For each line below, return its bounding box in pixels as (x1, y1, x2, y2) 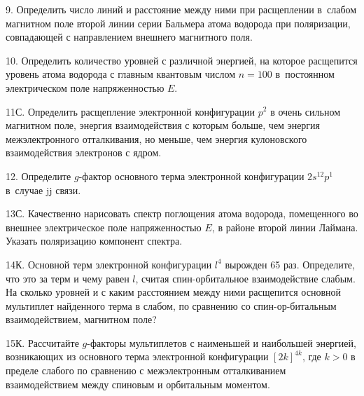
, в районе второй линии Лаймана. (211, 219, 358, 234)
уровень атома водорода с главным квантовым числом (6, 67, 236, 81)
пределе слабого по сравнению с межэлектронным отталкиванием (6, 363, 286, 378)
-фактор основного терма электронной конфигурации (78, 168, 304, 183)
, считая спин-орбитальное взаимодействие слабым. (135, 271, 356, 285)
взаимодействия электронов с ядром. (6, 145, 162, 160)
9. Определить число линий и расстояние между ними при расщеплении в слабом (6, 2, 357, 16)
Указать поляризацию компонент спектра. (6, 233, 183, 248)
